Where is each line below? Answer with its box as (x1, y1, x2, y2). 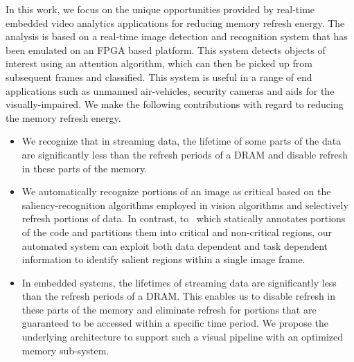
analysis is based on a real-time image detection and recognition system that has (6, 29, 348, 44)
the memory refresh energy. (6, 110, 121, 125)
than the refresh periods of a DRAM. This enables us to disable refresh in (21, 289, 336, 303)
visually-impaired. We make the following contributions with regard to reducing (6, 97, 344, 111)
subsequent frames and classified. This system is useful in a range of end (6, 69, 312, 84)
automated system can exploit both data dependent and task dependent (21, 238, 328, 253)
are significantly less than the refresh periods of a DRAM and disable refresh (21, 147, 348, 161)
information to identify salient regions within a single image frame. (21, 252, 306, 266)
